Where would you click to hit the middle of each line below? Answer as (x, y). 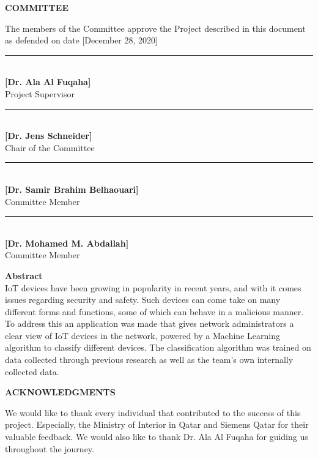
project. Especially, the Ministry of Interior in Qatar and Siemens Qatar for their (157, 424)
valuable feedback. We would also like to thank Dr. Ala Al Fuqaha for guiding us (157, 437)
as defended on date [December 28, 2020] (81, 40)
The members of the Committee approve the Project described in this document (155, 28)
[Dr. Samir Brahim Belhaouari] (72, 189)
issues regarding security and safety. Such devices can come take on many (143, 300)
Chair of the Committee (50, 147)
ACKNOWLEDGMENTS (60, 392)
